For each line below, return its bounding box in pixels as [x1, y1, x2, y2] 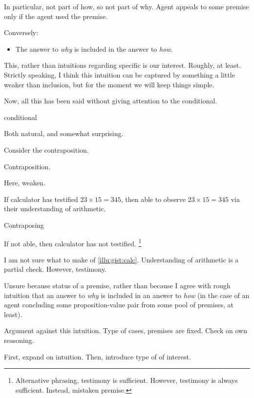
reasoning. [4, 335, 34, 345]
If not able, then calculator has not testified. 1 [4, 237, 142, 248]
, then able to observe [121, 194, 186, 204]
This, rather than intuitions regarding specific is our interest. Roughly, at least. [4, 60, 241, 70]
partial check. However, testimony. [4, 264, 106, 274]
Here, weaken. [4, 178, 45, 188]
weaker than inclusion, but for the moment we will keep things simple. [4, 79, 214, 89]
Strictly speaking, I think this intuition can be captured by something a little [4, 69, 235, 80]
